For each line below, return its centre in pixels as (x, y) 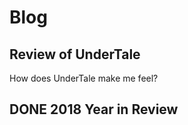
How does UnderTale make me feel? (84, 78)
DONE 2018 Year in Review (94, 109)
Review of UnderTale (75, 54)
